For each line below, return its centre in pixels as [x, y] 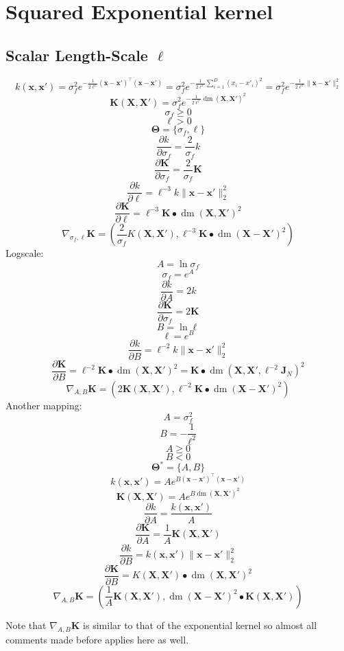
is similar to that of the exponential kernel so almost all [200, 625]
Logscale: [25, 253]
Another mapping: [44, 405]
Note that [26, 625]
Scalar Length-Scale [77, 55]
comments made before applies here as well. [97, 639]
